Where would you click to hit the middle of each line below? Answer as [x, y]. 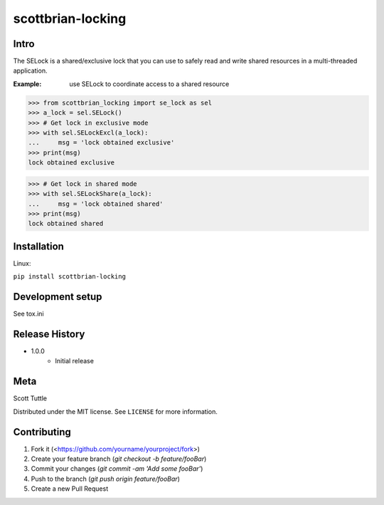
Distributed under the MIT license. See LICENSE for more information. [116, 411]
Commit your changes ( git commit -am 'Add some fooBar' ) [117, 469]
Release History [49, 334]
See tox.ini [28, 314]
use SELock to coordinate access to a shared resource [149, 84]
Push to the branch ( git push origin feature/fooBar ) [106, 479]
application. [30, 71]
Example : [27, 84]
